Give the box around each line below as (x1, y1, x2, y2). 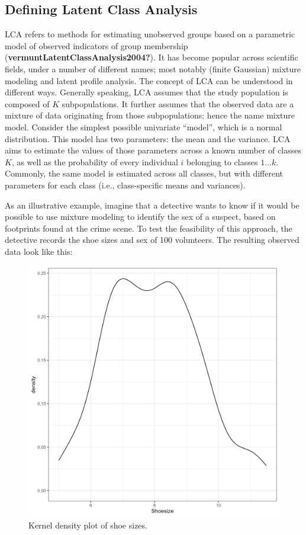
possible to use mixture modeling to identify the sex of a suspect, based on (5, 210, 276, 223)
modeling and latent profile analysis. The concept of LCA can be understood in (5, 74, 293, 87)
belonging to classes (186, 155, 258, 168)
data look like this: (5, 245, 73, 257)
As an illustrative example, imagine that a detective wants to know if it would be (5, 198, 299, 211)
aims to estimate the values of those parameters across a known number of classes (5, 144, 301, 156)
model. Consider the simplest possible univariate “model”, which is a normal (5, 120, 282, 133)
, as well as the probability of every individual (11, 155, 178, 168)
